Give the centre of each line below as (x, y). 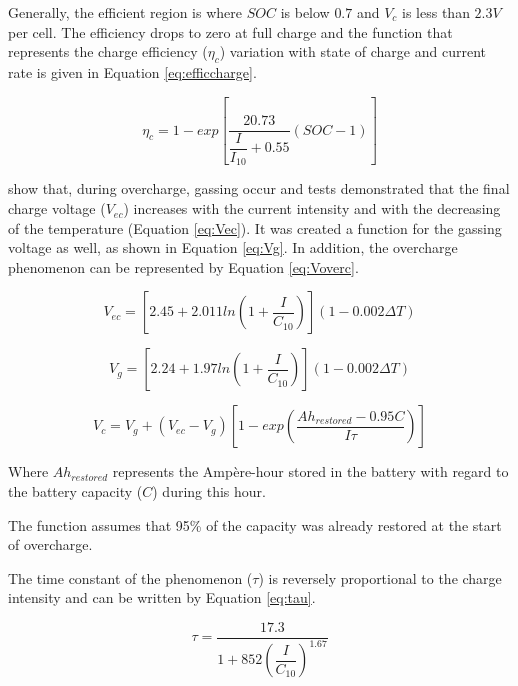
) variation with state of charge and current (352, 51)
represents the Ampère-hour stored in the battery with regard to (310, 471)
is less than (436, 12)
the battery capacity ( (75, 491)
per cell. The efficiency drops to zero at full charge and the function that (230, 31)
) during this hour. (209, 491)
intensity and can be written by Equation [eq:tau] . (162, 597)
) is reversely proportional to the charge (380, 577)
